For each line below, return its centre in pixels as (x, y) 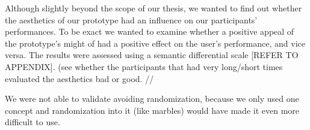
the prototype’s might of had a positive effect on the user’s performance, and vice (155, 43)
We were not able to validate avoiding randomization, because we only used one (152, 99)
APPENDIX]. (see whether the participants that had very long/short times (144, 66)
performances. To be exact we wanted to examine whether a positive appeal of (150, 31)
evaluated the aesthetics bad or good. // (79, 78)
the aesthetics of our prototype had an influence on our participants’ (131, 19)
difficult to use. (33, 122)
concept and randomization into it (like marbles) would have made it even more (152, 110)
